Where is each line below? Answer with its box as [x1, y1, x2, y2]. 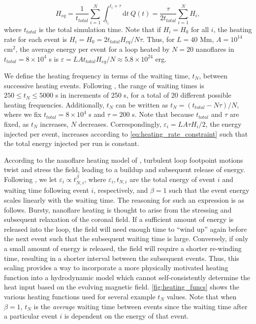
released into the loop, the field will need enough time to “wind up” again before [4, 223, 247, 234]
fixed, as [4, 119, 29, 129]
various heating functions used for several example [4, 291, 156, 301]
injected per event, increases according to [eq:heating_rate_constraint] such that [4, 128, 248, 139]
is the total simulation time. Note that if [38, 24, 161, 34]
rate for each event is [4, 34, 67, 44]
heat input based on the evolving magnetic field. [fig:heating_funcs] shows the [4, 282, 239, 292]
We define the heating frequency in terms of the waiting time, [4, 71, 190, 81]
